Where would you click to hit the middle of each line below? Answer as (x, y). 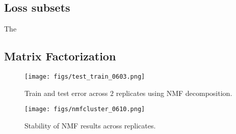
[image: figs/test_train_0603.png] (85, 77)
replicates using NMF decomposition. (174, 93)
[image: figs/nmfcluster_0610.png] (85, 109)
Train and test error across (66, 93)
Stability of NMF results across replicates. (90, 125)
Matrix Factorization (60, 56)
